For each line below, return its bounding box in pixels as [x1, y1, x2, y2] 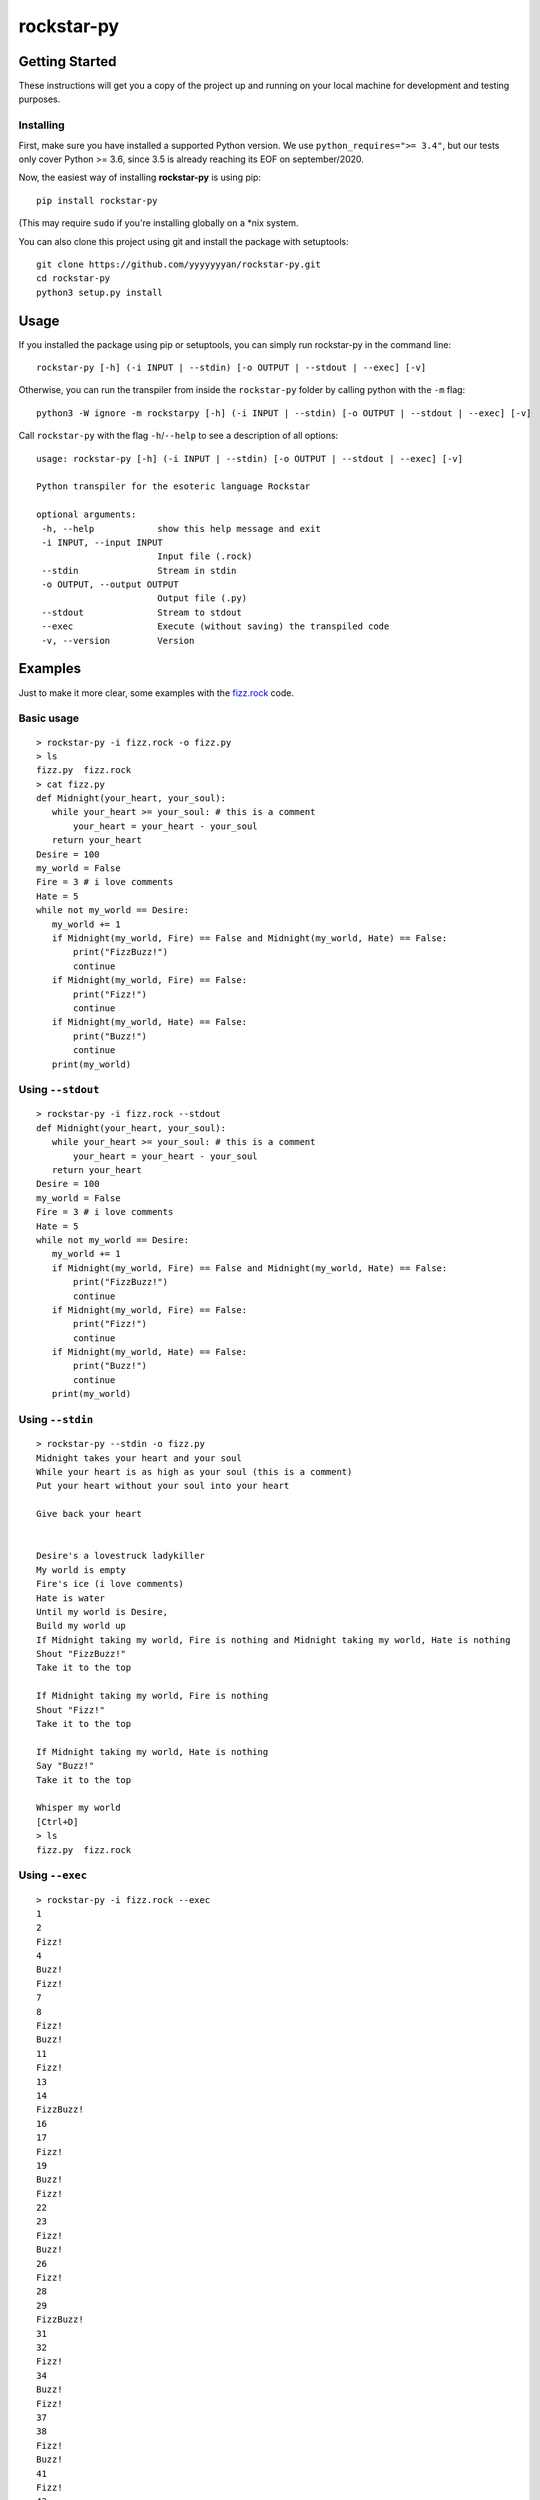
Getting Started [18, 53, 117, 70]
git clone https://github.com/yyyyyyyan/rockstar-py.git [36, 258, 322, 270]
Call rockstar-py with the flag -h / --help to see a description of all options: [18, 430, 339, 442]
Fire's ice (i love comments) [36, 1578, 185, 1590]
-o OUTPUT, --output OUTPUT [41, 579, 179, 590]
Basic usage [18, 711, 80, 725]
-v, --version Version [41, 635, 195, 646]
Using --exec [18, 1868, 88, 1882]
